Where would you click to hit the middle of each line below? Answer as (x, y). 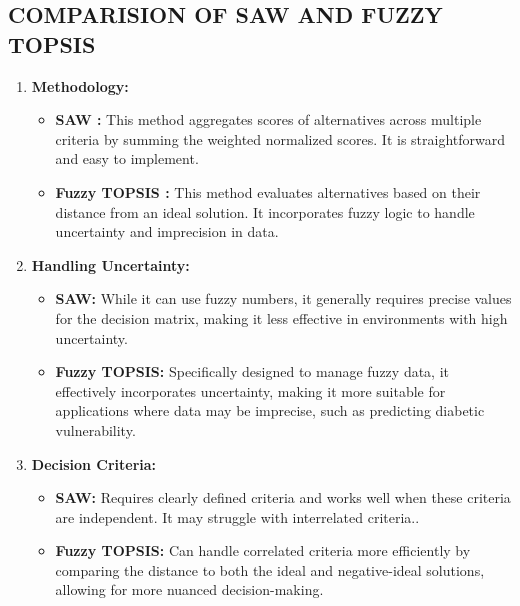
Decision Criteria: (94, 463)
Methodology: (80, 85)
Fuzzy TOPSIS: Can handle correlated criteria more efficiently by (263, 550)
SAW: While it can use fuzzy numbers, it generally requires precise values (283, 298)
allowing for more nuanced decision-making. (189, 589)
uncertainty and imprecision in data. (167, 231)
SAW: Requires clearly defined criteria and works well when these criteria (283, 497)
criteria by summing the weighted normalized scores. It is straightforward (280, 138)
